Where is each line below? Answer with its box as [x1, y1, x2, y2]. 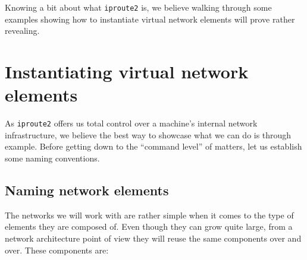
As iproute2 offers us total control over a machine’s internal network [5, 117, 258, 129]
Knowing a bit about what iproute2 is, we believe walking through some [5, 1, 272, 13]
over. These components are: [5, 243, 109, 256]
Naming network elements [5, 180, 169, 199]
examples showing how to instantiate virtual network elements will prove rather [5, 12, 295, 25]
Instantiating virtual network [5, 59, 249, 84]
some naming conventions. [5, 152, 100, 164]
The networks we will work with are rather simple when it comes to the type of [5, 208, 294, 221]
